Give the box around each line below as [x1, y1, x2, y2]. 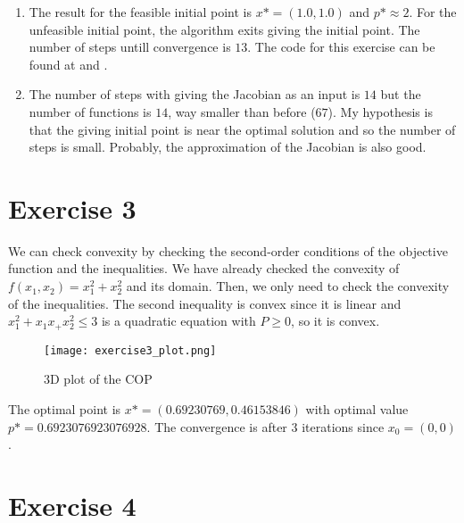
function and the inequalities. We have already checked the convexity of [8, 259, 400, 278]
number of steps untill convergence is [29, 37, 231, 56]
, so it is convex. [291, 311, 380, 330]
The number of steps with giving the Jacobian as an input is [29, 85, 360, 104]
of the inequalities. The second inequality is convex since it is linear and [8, 294, 402, 312]
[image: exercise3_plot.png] [44, 344, 217, 357]
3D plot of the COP [44, 369, 153, 388]
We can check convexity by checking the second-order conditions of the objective [8, 241, 448, 260]
